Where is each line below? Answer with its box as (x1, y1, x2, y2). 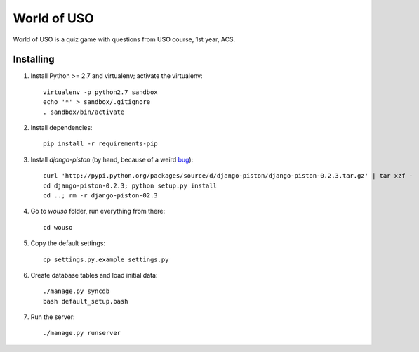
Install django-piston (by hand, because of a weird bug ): (30, 155, 194, 164)
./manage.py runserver (43, 329, 121, 337)
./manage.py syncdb (43, 287, 110, 295)
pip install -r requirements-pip (43, 140, 158, 148)
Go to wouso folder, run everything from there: (30, 207, 165, 216)
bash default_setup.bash (43, 297, 128, 305)
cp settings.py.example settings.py (43, 255, 169, 263)
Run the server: (30, 313, 75, 321)
